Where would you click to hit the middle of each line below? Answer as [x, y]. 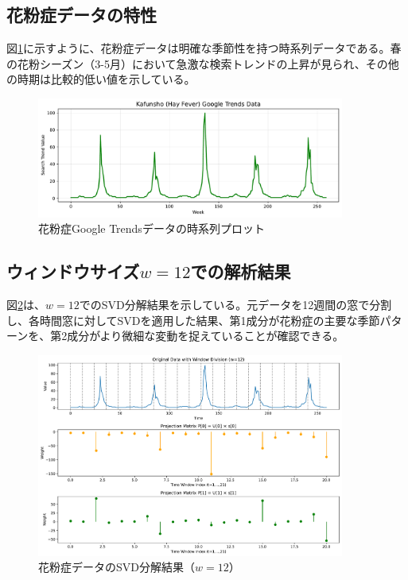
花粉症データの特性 [82, 15]
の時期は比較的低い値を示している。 [101, 79]
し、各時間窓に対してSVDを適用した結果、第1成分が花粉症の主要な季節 [193, 320]
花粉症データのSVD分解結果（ [117, 567]
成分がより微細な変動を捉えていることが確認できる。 [206, 336]
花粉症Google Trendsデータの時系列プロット [152, 228]
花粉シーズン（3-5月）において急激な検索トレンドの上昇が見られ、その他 [208, 63]
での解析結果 [241, 271]
